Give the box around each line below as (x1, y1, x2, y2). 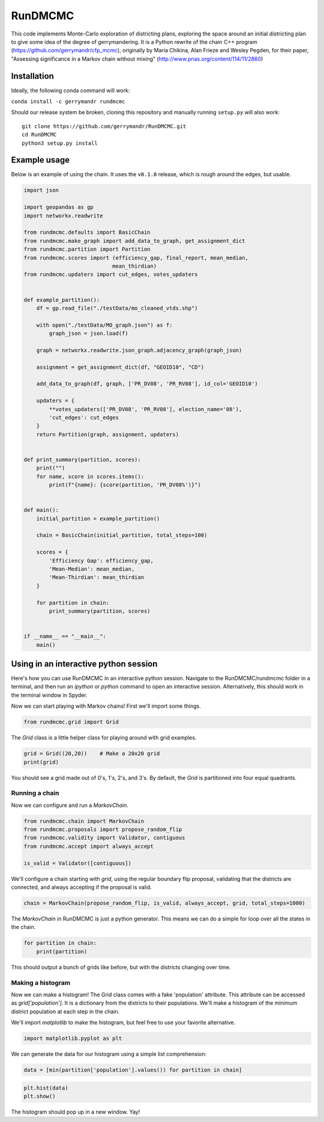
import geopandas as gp (23, 204, 94, 210)
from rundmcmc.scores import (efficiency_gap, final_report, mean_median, (23, 254, 249, 261)
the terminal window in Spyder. (11, 691, 88, 699)
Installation (11, 71, 54, 81)
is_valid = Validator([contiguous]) (23, 860, 132, 866)
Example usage (11, 155, 70, 165)
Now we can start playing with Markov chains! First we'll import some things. (11, 702, 201, 710)
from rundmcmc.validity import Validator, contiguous (23, 835, 185, 841)
